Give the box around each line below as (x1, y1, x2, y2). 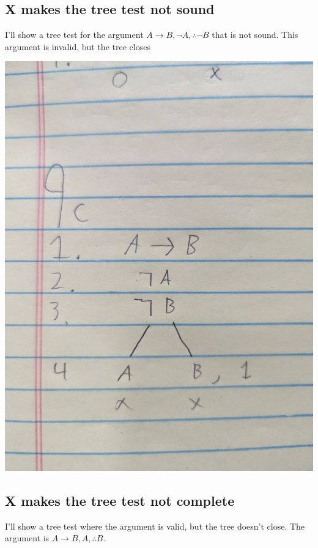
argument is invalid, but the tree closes (5, 40, 150, 53)
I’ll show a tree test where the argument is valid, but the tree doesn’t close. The (5, 519, 305, 532)
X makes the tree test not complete (5, 491, 235, 509)
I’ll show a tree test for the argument (5, 28, 144, 41)
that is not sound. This (212, 28, 298, 41)
